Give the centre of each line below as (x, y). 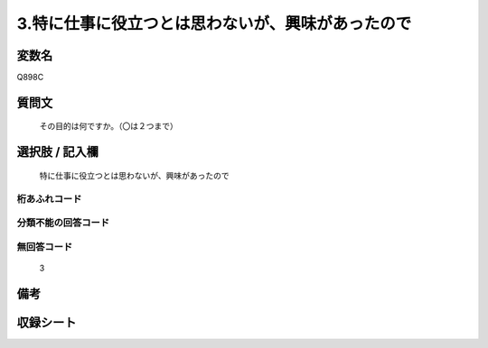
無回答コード (45, 246)
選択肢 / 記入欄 (58, 152)
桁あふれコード (49, 198)
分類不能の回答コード (63, 223)
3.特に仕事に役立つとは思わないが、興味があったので (214, 23)
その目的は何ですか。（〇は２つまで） (108, 126)
